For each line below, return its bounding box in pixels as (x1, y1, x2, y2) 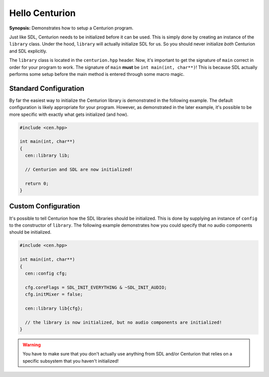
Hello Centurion (9, 7, 76, 18)
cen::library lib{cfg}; (25, 305, 83, 311)
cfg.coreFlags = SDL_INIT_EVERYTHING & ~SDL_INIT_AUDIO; (25, 285, 167, 290)
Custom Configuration (9, 202, 80, 211)
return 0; (25, 180, 49, 186)
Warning (22, 342, 41, 348)
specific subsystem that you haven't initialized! (22, 358, 119, 364)
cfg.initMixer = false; (25, 292, 83, 297)
